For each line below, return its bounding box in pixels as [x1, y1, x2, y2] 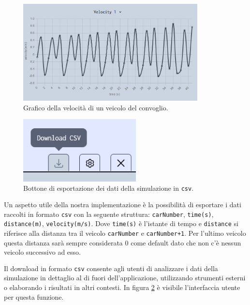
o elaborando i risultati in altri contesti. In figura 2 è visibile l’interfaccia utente [4, 282, 240, 292]
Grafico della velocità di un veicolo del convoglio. [23, 102, 168, 112]
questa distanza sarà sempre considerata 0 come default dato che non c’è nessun [4, 237, 241, 247]
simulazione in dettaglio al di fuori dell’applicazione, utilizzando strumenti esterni [4, 273, 246, 283]
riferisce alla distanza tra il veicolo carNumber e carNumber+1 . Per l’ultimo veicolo [4, 228, 246, 238]
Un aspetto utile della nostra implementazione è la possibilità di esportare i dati [4, 199, 241, 209]
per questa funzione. [4, 291, 64, 302]
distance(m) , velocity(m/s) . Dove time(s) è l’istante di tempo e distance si [4, 218, 238, 229]
